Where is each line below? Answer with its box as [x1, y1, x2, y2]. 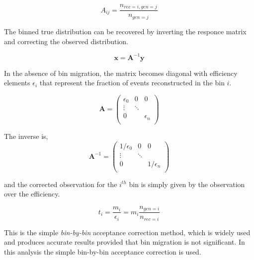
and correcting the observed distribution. [4, 36, 129, 46]
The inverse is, [4, 130, 48, 141]
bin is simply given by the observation [129, 179, 245, 189]
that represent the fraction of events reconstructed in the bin [39, 77, 225, 88]
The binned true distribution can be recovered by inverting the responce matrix [4, 26, 247, 36]
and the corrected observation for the [4, 179, 117, 189]
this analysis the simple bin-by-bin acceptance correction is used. [4, 247, 201, 257]
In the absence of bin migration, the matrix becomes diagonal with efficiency [4, 67, 238, 78]
